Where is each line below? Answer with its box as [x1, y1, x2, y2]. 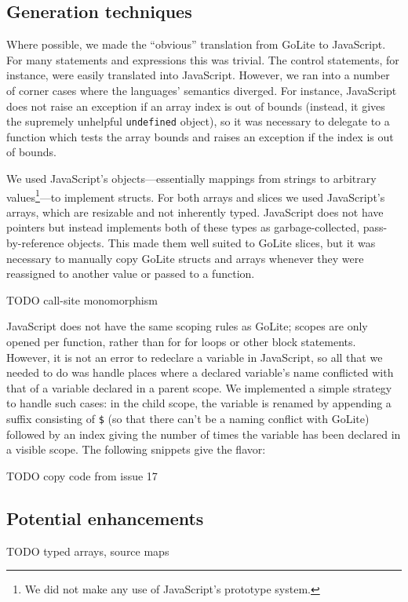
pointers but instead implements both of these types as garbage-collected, [6, 219, 360, 235]
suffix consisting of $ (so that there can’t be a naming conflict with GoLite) [6, 410, 370, 426]
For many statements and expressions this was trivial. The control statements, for [6, 51, 399, 67]
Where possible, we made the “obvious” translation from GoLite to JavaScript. [6, 36, 386, 53]
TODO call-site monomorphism [6, 291, 158, 308]
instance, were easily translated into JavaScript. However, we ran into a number [6, 67, 390, 83]
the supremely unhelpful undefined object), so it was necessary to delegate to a [6, 113, 390, 130]
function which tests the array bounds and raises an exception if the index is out [6, 128, 394, 144]
